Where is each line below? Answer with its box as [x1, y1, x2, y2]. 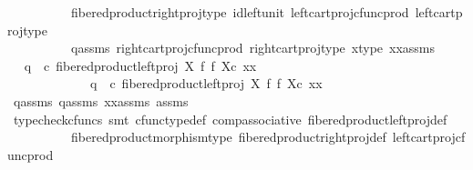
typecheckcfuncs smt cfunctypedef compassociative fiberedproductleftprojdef [13, 109, 447, 128]
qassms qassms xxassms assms [13, 91, 189, 110]
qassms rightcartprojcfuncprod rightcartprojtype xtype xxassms [70, 38, 436, 57]
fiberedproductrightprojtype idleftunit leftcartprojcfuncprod [70, 3, 409, 21]
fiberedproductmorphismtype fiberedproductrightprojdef [70, 127, 386, 146]
